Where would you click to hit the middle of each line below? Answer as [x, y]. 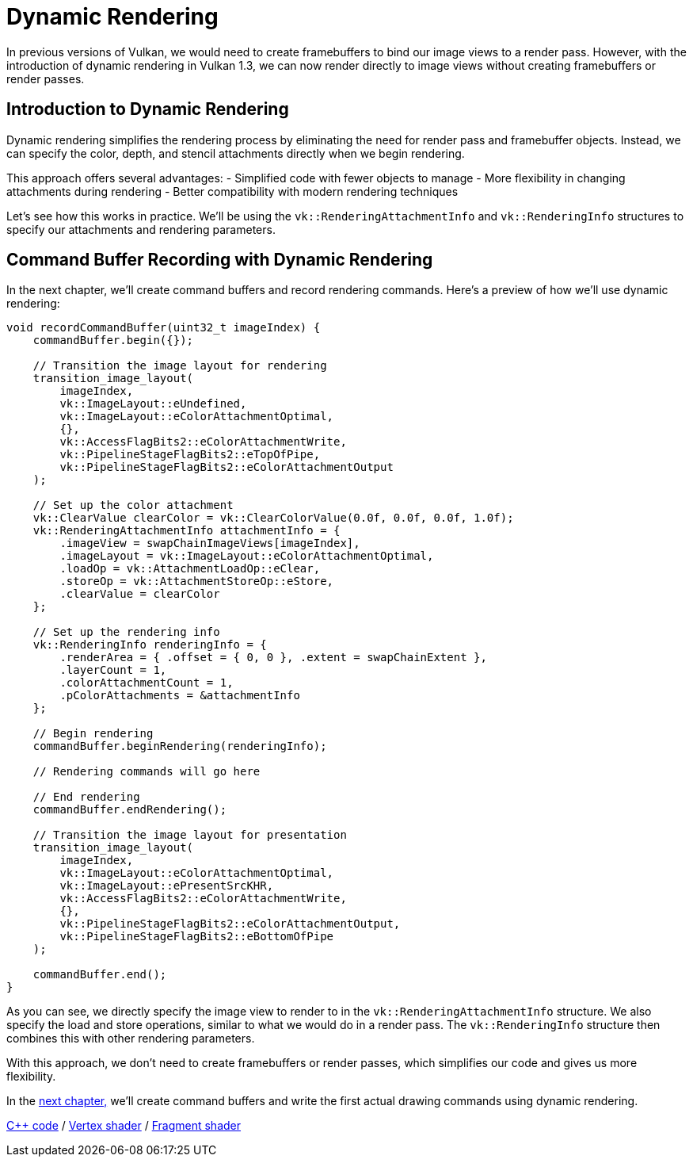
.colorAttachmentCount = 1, [147, 683]
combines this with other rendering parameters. [131, 1039]
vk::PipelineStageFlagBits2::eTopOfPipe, [190, 455]
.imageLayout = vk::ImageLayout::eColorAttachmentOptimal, [247, 556]
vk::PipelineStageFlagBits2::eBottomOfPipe [197, 937]
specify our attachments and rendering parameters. [141, 229]
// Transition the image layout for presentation [190, 835]
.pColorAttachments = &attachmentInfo [180, 696]
